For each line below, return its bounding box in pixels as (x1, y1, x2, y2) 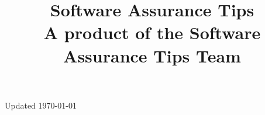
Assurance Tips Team (63, 43, 241, 67)
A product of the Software (43, 20, 261, 44)
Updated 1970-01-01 (5, 99, 77, 111)
